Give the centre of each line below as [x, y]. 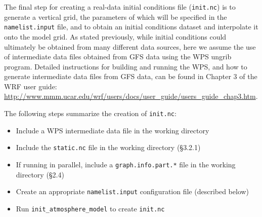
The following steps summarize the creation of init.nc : [90, 113]
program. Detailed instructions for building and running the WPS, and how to [126, 66]
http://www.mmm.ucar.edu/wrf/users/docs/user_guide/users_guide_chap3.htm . [131, 96]
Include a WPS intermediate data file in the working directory [113, 130]
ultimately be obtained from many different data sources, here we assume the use [130, 46]
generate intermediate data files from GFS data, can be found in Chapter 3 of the [131, 76]
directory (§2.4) [40, 174]
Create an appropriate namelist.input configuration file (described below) [133, 191]
